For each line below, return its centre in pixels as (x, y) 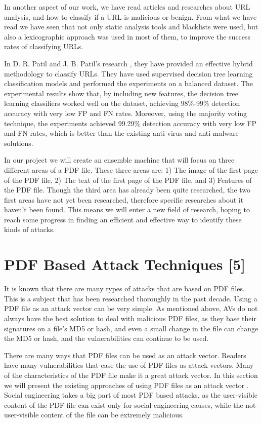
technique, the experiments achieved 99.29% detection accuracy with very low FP (130, 123)
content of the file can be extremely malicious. (112, 415)
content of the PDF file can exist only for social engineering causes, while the (124, 405)
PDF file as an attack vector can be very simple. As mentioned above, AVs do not (131, 308)
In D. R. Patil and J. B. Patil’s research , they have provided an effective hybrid (128, 63)
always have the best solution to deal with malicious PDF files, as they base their (130, 318)
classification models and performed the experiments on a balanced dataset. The (129, 83)
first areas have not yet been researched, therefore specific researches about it (124, 199)
